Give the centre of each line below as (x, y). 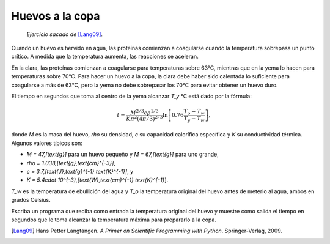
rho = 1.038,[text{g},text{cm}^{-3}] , (71, 163)
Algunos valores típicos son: (47, 143)
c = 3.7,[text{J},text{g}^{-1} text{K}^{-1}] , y (80, 171)
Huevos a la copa (56, 16)
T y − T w (194, 119)
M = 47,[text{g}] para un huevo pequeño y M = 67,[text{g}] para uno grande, (123, 154)
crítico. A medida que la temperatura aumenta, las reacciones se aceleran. (105, 57)
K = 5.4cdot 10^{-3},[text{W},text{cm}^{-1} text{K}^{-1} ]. (97, 180)
